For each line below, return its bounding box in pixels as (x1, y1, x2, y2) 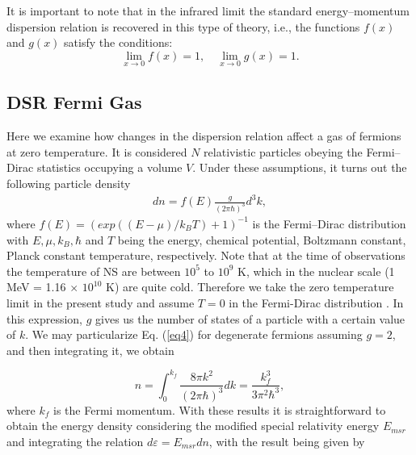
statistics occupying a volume (36, 159, 183, 176)
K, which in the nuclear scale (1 (237, 262, 395, 279)
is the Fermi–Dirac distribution (252, 215, 406, 232)
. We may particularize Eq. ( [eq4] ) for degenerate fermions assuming (25, 326, 363, 343)
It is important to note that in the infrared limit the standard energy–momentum (6, 2, 410, 19)
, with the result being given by (208, 432, 365, 449)
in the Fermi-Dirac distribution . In (229, 294, 404, 311)
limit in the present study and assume (6, 294, 195, 311)
